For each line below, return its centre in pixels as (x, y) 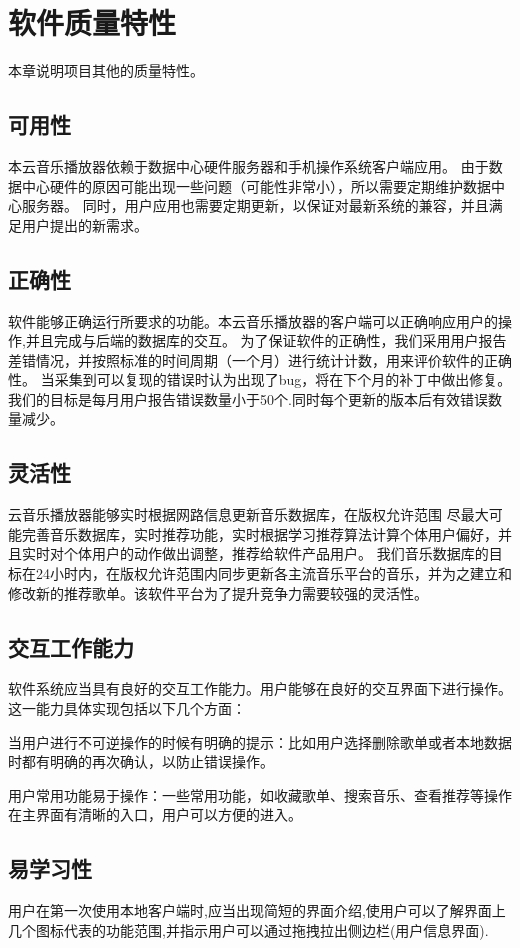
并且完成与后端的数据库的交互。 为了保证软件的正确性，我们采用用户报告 (266, 340)
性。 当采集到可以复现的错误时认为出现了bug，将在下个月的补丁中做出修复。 (260, 379)
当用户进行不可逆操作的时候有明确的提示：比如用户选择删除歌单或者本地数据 (260, 741)
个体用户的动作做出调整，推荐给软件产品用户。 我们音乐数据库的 (276, 553)
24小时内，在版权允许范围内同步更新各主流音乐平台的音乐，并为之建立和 (273, 573)
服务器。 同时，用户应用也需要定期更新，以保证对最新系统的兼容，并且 (255, 205)
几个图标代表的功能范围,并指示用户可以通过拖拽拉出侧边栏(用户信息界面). (248, 929)
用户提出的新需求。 (84, 224)
